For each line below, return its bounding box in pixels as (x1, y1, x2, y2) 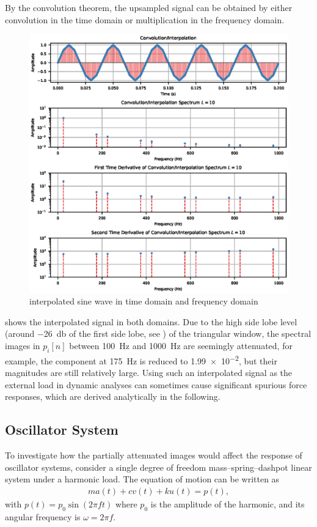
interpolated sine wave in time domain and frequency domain (29, 295, 258, 308)
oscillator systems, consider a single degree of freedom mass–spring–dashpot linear (5, 460, 312, 473)
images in (5, 339, 40, 352)
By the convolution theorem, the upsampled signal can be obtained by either (5, 1, 293, 13)
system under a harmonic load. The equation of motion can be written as (5, 473, 280, 485)
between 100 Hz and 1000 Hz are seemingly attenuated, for (69, 339, 293, 352)
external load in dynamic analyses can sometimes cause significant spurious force (5, 378, 307, 391)
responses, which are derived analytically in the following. (5, 390, 220, 403)
